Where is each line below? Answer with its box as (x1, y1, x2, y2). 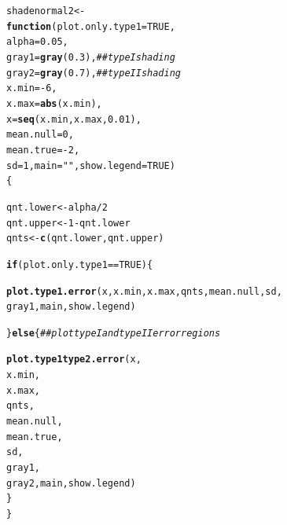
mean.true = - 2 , (6, 144, 80, 156)
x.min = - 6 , (6, 83, 57, 94)
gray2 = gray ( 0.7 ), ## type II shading (6, 67, 182, 79)
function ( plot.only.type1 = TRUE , (6, 20, 175, 32)
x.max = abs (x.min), (6, 97, 102, 109)
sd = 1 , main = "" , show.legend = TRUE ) (6, 160, 175, 171)
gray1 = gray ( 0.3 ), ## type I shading (6, 51, 175, 63)
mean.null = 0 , (6, 129, 74, 141)
